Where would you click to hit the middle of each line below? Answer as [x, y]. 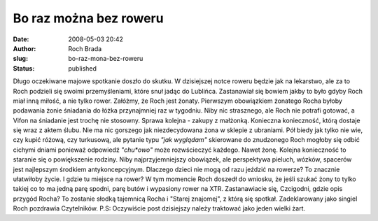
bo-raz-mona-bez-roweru [106, 59]
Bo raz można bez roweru [88, 18]
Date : [21, 39]
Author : [24, 48]
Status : [24, 68]
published [83, 68]
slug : [20, 59]
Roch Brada [85, 48]
